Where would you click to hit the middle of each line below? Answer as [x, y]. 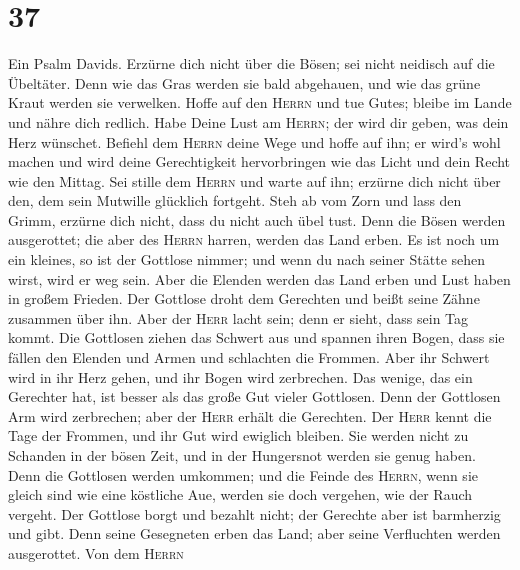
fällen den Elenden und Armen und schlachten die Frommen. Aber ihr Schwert [249, 357]
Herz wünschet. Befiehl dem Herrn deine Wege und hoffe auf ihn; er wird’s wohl [254, 141]
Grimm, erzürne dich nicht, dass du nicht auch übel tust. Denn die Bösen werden [257, 219]
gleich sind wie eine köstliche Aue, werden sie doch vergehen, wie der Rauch [240, 494]
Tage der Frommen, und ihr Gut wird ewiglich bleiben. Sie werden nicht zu [238, 435]
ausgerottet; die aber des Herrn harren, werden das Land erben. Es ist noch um [254, 239]
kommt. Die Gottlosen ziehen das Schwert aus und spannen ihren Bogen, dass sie [256, 337]
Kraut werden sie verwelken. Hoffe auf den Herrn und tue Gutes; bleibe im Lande [260, 102]
